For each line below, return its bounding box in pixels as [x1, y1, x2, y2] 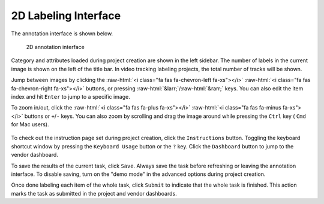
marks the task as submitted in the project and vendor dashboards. [11, 190, 177, 197]
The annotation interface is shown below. [11, 30, 113, 37]
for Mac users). [11, 121, 49, 128]
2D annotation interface [26, 43, 85, 50]
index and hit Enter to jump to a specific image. [11, 93, 130, 100]
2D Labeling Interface [11, 9, 121, 22]
